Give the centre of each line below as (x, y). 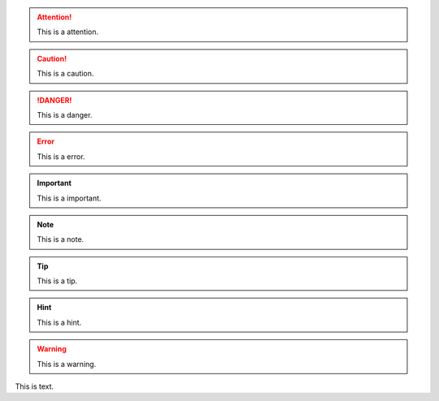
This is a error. (61, 156)
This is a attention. (68, 32)
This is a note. (61, 239)
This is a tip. (57, 281)
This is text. (35, 386)
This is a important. (69, 198)
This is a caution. (65, 74)
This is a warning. (67, 364)
